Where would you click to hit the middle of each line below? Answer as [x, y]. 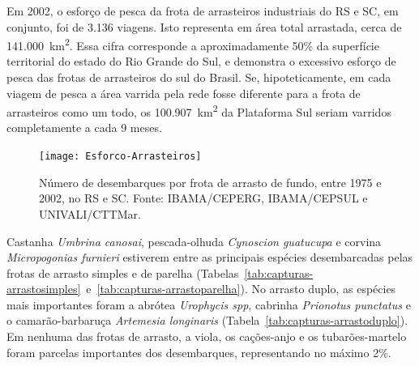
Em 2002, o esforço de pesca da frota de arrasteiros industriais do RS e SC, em [203, 11]
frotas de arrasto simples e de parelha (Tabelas [123, 272]
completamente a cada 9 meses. [84, 128]
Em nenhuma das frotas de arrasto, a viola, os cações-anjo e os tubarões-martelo [207, 336]
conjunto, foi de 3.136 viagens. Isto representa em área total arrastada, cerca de [204, 26]
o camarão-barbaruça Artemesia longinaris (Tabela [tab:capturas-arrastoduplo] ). [207, 320]
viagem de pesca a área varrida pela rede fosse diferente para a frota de [184, 93]
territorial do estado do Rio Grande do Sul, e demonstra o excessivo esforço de [201, 61]
